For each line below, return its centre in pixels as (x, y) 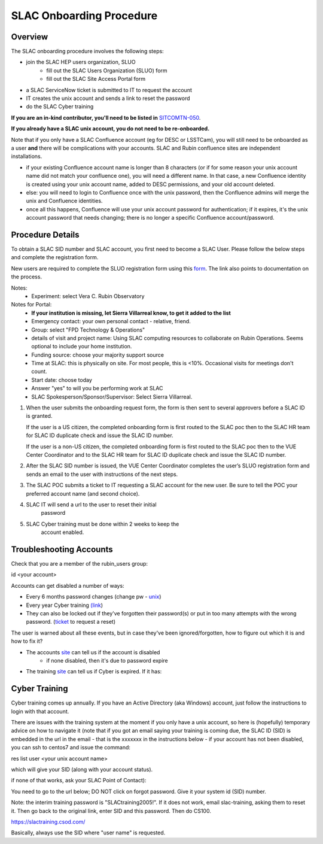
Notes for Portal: (31, 305)
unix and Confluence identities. (64, 201)
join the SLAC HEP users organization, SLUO (81, 62)
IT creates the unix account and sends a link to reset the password (108, 98)
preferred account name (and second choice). (83, 493)
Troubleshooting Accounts (62, 549)
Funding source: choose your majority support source (98, 355)
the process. (26, 277)
